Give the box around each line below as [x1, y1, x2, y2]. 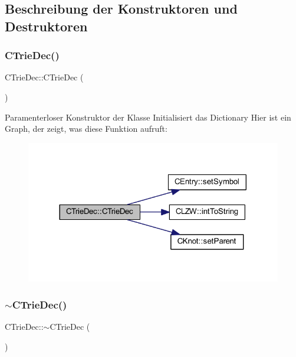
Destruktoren [5, 17, 88, 35]
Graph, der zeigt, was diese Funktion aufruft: [5, 122, 167, 135]
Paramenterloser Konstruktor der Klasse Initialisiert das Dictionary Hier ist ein [5, 111, 291, 123]
